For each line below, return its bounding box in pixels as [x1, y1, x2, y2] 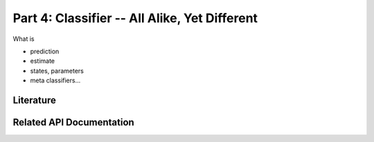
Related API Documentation [12, 116, 134, 128]
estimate [30, 57, 55, 65]
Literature [12, 94, 57, 106]
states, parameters [30, 66, 84, 75]
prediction [30, 47, 60, 55]
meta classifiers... [30, 76, 81, 85]
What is [12, 35, 35, 43]
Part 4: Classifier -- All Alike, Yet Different [12, 10, 258, 26]
